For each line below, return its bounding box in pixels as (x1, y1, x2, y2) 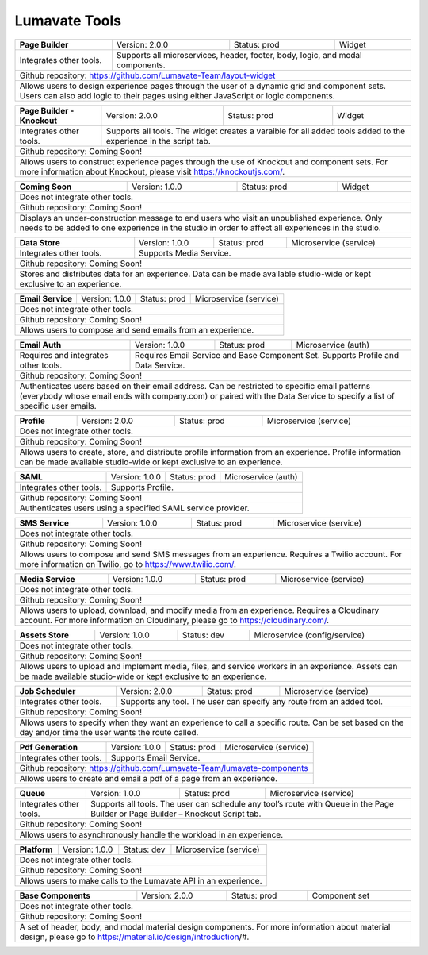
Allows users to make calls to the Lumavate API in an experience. (19, 875, 262, 886)
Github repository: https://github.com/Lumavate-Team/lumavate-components (19, 762, 308, 773)
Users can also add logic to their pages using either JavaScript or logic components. (19, 90, 335, 101)
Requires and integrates (19, 349, 109, 360)
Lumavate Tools (14, 12, 122, 29)
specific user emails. (19, 400, 97, 411)
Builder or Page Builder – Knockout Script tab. (90, 808, 262, 819)
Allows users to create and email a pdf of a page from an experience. (19, 772, 277, 784)
